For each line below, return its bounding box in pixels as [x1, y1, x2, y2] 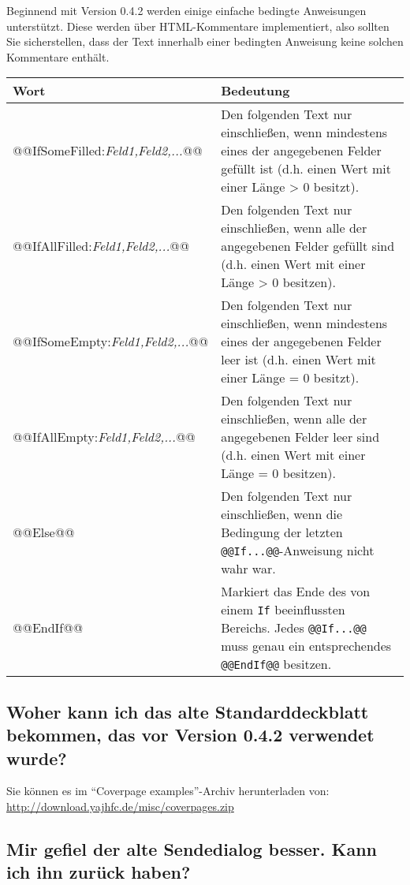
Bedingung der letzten [221, 523, 343, 542]
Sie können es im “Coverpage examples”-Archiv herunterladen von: [6, 782, 330, 799]
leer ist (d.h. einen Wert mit [221, 350, 376, 369]
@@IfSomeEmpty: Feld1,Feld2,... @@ [13, 332, 209, 351]
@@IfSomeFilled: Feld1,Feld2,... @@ [13, 141, 203, 160]
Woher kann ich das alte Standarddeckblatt [6, 699, 369, 723]
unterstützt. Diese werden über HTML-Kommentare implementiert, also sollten [6, 17, 389, 34]
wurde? [6, 745, 67, 770]
